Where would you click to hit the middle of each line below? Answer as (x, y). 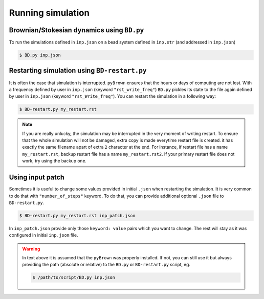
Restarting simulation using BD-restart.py (78, 71)
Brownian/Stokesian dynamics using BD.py (77, 30)
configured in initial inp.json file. (44, 235)
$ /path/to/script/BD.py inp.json (74, 277)
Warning (31, 249)
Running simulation (49, 13)
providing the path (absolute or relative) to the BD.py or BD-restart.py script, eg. (106, 265)
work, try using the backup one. (54, 161)
